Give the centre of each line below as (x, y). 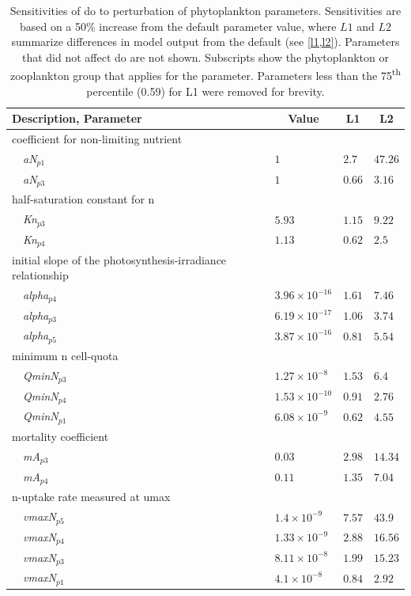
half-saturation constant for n (83, 199)
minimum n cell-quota (65, 356)
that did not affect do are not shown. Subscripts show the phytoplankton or (205, 57)
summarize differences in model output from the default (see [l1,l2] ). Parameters (205, 42)
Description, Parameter (77, 118)
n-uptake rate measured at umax (91, 497)
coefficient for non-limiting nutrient (97, 139)
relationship (40, 275)
